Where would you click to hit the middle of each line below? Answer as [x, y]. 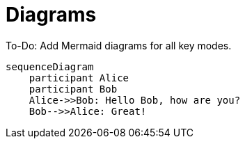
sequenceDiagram [50, 66]
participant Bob [73, 89]
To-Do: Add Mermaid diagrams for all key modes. [119, 45]
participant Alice [79, 78]
